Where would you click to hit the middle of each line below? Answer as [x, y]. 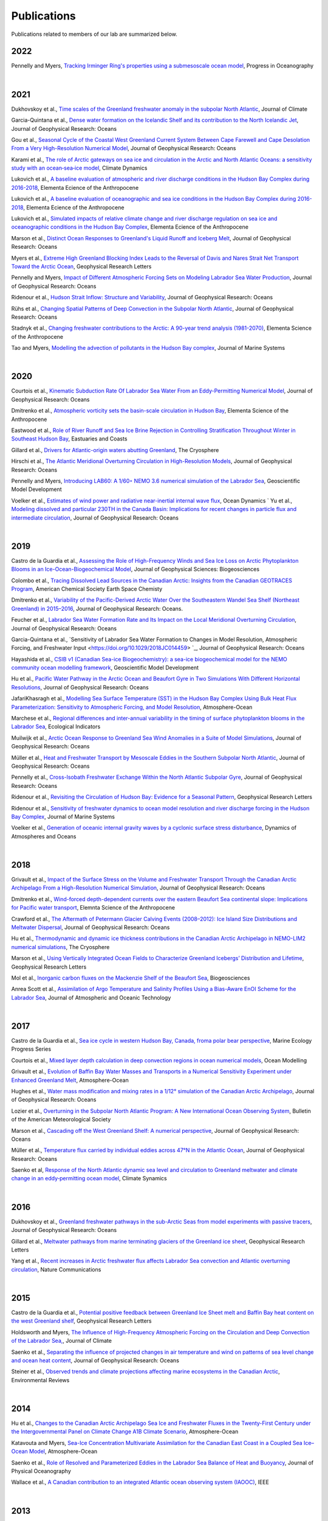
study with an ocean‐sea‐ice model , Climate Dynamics [79, 168]
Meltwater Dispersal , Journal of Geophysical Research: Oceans [91, 927]
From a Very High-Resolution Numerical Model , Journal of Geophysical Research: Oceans [124, 148]
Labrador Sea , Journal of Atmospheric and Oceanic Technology [91, 997]
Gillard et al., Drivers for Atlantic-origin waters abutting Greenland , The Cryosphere [115, 450]
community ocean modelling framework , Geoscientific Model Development [105, 668]
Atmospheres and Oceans [44, 836]
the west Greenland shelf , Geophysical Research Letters [81, 1321]
